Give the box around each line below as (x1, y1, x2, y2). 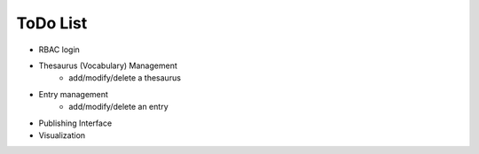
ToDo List (16, 13, 88, 33)
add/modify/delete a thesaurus (68, 73, 182, 83)
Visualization (38, 129, 86, 141)
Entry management (38, 89, 108, 99)
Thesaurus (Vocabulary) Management (38, 60, 177, 71)
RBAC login (38, 44, 80, 55)
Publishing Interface (38, 118, 113, 128)
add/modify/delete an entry (68, 102, 169, 112)
